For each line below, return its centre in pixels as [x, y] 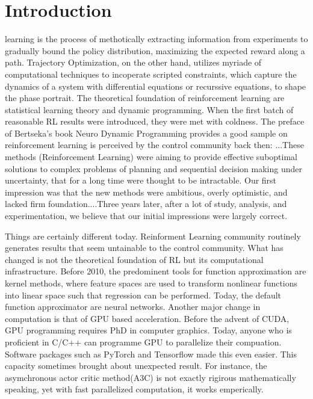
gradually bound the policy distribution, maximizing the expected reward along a [155, 50]
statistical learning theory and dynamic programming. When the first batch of [149, 109]
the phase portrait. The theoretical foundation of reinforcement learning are [145, 98]
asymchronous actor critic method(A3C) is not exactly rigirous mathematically [150, 377]
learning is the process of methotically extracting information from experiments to [156, 39]
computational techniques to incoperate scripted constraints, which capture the [151, 74]
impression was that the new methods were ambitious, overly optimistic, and [146, 192]
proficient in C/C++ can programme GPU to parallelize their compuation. [143, 342]
